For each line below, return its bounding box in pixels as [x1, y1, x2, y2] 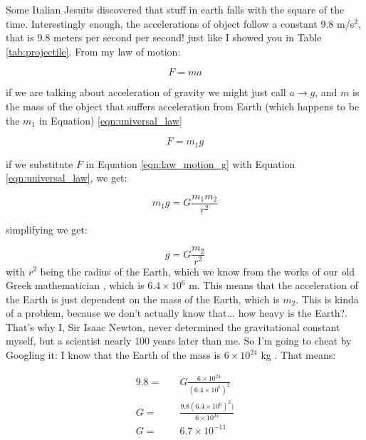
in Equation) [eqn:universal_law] [38, 112, 182, 127]
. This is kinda [296, 291, 359, 306]
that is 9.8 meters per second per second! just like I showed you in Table [6, 30, 322, 45]
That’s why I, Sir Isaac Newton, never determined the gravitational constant [6, 319, 340, 334]
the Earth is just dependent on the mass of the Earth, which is [6, 291, 280, 306]
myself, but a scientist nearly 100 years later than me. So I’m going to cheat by [6, 333, 352, 348]
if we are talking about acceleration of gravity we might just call [6, 85, 286, 100]
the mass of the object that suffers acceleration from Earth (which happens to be [6, 98, 360, 113]
